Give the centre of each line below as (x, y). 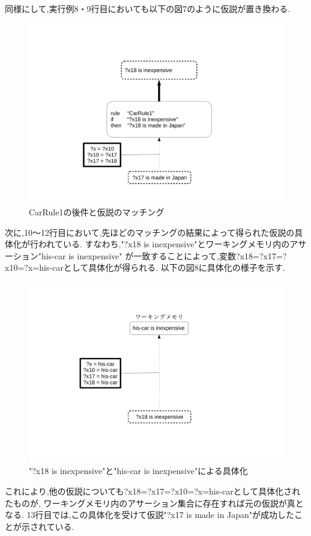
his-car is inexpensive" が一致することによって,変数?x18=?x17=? (164, 255)
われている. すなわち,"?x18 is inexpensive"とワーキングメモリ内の (164, 244)
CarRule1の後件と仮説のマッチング (97, 211)
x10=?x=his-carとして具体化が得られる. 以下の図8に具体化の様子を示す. (145, 267)
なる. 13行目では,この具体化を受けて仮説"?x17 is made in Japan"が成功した (150, 515)
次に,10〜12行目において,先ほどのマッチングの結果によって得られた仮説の (150, 232)
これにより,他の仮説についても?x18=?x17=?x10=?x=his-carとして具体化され (153, 491)
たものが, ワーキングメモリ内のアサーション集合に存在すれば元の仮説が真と (154, 503)
